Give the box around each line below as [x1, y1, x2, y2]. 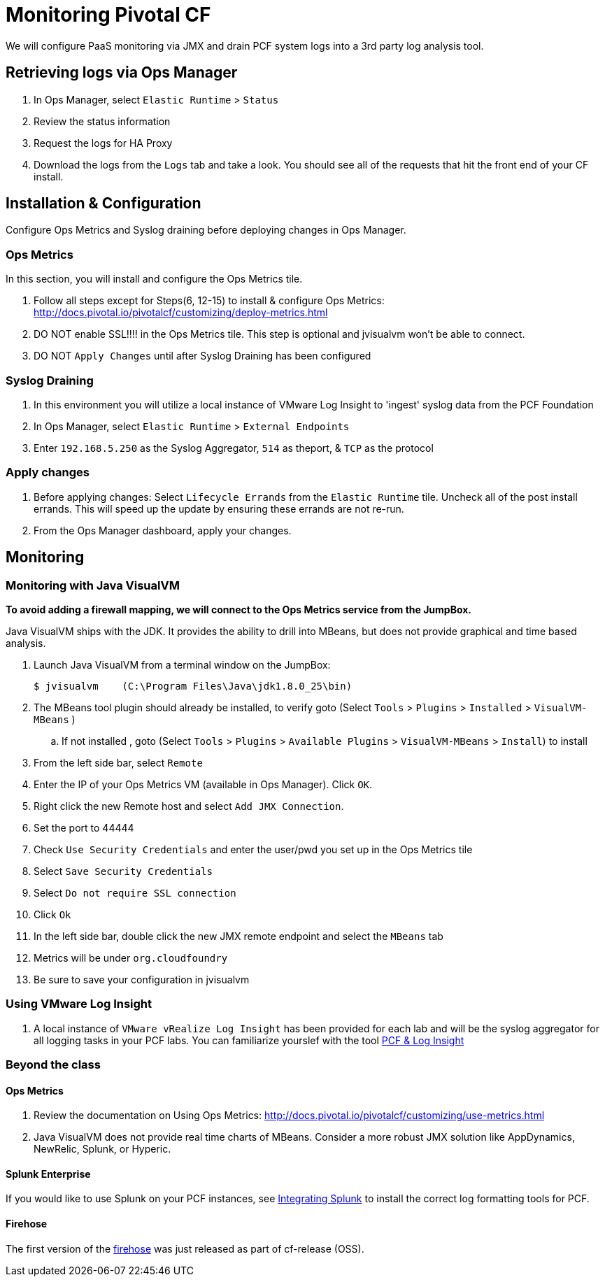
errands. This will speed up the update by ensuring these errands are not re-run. [34, 502, 404, 515]
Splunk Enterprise [6, 1167, 91, 1180]
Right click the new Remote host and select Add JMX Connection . [34, 799, 344, 812]
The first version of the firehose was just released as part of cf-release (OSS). [6, 1242, 364, 1255]
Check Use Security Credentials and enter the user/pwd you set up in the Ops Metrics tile [34, 843, 473, 855]
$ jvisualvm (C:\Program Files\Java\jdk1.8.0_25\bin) [34, 680, 353, 692]
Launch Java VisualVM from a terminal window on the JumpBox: [34, 658, 331, 671]
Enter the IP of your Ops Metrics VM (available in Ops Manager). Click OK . [34, 778, 373, 790]
